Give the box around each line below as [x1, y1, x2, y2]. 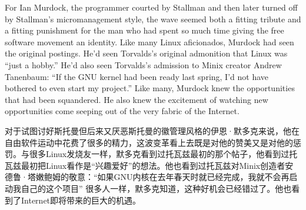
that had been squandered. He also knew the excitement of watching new [5, 93, 268, 105]
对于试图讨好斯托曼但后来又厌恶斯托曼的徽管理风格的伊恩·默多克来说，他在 [5, 124, 300, 136]
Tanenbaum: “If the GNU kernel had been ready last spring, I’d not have [5, 70, 268, 82]
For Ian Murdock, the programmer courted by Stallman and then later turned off [5, 1, 298, 13]
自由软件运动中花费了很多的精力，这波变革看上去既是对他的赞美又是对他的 [5, 136, 293, 148]
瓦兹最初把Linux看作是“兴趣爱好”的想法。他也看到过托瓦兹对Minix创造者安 [5, 159, 294, 171]
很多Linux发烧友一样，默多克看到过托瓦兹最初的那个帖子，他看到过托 [29, 148, 298, 160]
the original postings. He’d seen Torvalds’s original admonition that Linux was [5, 47, 288, 59]
